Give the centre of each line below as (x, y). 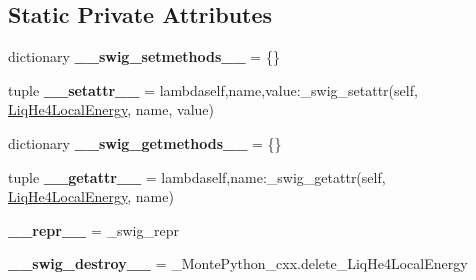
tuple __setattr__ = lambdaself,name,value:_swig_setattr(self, (213, 89)
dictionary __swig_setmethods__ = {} (144, 56)
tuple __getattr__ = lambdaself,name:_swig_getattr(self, (197, 176)
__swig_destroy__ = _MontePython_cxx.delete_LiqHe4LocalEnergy (238, 263)
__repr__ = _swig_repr (93, 229)
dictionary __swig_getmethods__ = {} (145, 142)
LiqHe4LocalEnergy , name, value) (111, 109)
